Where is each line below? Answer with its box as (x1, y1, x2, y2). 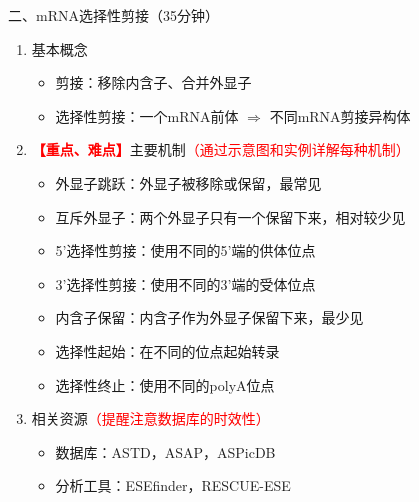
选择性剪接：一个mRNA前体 (55, 105, 239, 126)
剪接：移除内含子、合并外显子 (55, 72, 252, 93)
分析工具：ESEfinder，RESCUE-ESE (55, 475, 291, 496)
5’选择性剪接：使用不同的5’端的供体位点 (55, 240, 316, 261)
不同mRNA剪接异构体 (269, 105, 411, 126)
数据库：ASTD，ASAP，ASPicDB (55, 441, 276, 462)
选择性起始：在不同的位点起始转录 (55, 340, 280, 361)
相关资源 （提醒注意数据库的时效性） (31, 408, 270, 429)
